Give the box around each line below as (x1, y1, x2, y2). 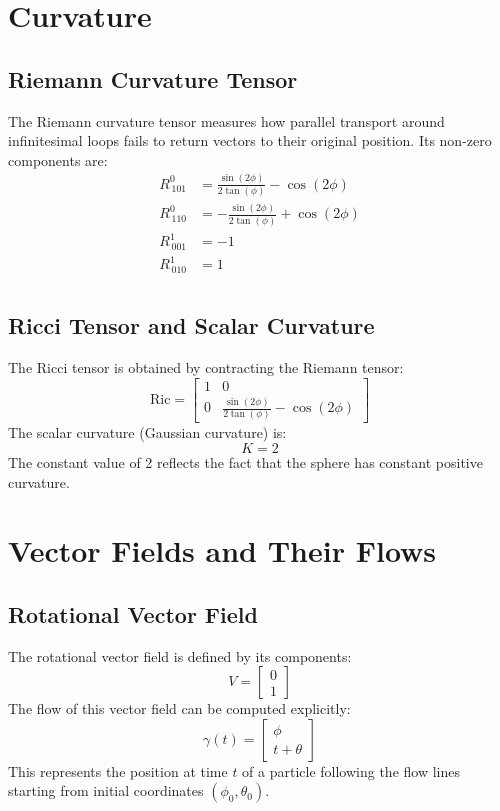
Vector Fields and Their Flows (8, 530, 437, 571)
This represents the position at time (8, 760, 228, 781)
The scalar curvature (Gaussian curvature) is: (8, 422, 287, 443)
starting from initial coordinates (8, 780, 204, 801)
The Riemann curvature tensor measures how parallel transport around (8, 110, 445, 131)
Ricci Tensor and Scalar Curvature (8, 310, 375, 341)
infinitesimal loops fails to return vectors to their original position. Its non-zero (8, 130, 492, 151)
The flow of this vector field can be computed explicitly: (8, 698, 351, 719)
